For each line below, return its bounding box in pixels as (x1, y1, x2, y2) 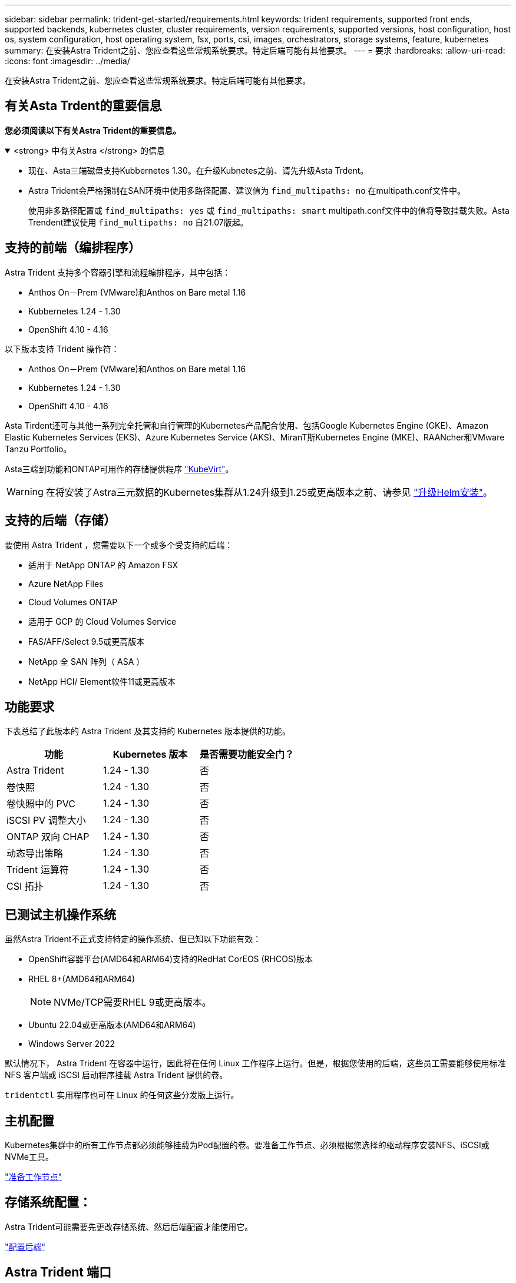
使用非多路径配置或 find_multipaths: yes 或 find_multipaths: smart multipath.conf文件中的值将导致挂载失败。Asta (28, 205, 510, 216)
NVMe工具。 (5, 1152, 54, 1162)
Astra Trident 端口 (5, 1265, 111, 1280)
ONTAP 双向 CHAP (6, 831, 90, 843)
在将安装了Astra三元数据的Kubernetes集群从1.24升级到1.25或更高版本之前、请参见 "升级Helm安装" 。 (45, 486, 493, 498)
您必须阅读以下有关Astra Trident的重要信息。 (5, 125, 181, 135)
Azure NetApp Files (28, 578, 104, 589)
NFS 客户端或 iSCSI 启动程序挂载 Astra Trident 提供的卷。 (5, 1070, 228, 1080)
